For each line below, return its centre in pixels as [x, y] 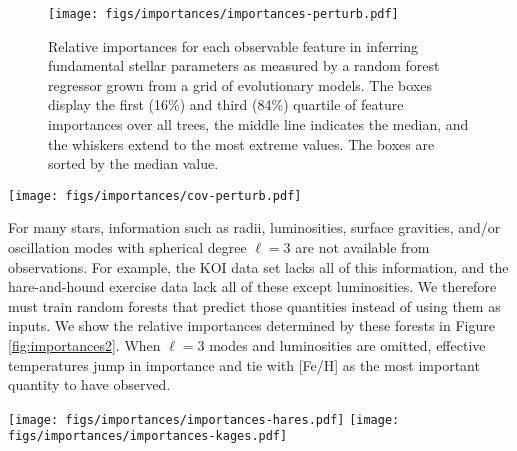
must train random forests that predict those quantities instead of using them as [254, 305]
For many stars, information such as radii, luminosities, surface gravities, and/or [254, 227]
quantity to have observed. [89, 384]
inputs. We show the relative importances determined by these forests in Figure [251, 325]
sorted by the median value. [133, 163]
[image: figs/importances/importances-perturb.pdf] [223, 14]
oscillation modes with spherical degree [127, 247]
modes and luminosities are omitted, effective [347, 345]
